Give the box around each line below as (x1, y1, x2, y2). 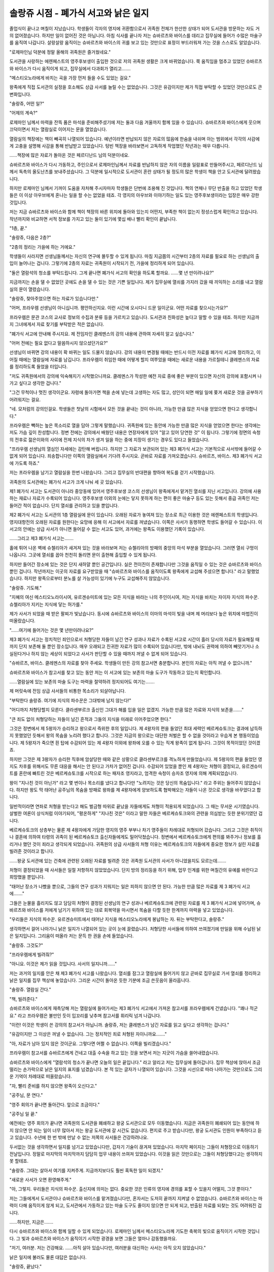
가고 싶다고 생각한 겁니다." (9, 380, 61, 386)
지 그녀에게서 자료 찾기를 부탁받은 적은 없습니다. (9, 321, 105, 328)
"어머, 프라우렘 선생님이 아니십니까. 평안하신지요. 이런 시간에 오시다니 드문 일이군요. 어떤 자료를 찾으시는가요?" (9, 305, 228, 311)
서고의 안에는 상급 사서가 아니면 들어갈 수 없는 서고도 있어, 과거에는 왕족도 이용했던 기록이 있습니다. (9, 526, 205, 532)
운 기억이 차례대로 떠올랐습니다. (9, 1074, 72, 1080)
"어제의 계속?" (9, 110, 38, 116)
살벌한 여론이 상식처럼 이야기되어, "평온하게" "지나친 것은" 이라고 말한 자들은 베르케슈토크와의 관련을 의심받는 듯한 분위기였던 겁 (9, 811, 263, 817)
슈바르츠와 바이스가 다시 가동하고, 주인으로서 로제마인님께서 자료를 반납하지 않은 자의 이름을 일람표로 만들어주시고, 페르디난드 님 (9, 161, 263, 167)
